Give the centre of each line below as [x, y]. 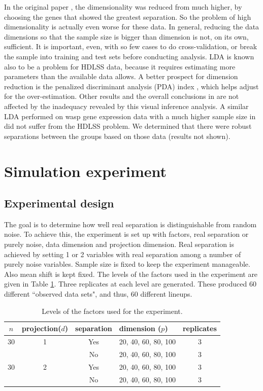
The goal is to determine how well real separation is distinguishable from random [130, 224]
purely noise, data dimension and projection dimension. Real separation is [119, 244]
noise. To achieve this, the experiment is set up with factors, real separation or [126, 234]
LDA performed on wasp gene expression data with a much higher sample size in [130, 116]
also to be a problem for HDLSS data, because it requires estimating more [120, 66]
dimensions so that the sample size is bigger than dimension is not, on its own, [126, 36]
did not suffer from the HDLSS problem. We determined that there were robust [128, 126]
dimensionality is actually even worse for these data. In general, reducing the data [132, 27]
